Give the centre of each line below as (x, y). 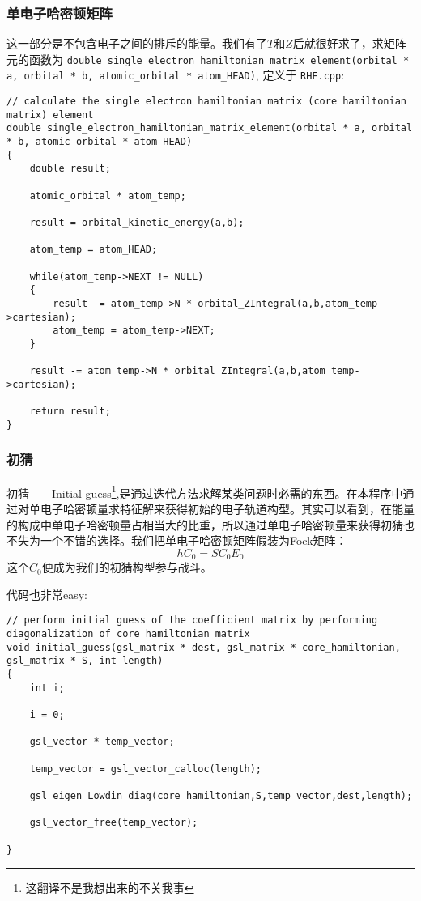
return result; (70, 412)
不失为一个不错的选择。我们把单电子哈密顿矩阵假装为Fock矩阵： (177, 540)
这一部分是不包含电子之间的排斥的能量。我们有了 (137, 43)
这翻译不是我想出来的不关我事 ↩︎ (110, 888)
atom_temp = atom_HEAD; (94, 250)
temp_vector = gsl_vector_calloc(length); (145, 769)
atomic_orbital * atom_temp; (108, 195)
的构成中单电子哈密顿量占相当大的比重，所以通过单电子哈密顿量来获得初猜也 (210, 524)
